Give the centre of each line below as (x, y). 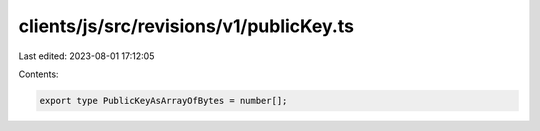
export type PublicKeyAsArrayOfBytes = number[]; (163, 100)
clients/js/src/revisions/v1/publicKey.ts (186, 26)
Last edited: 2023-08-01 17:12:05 (86, 56)
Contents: (38, 74)
